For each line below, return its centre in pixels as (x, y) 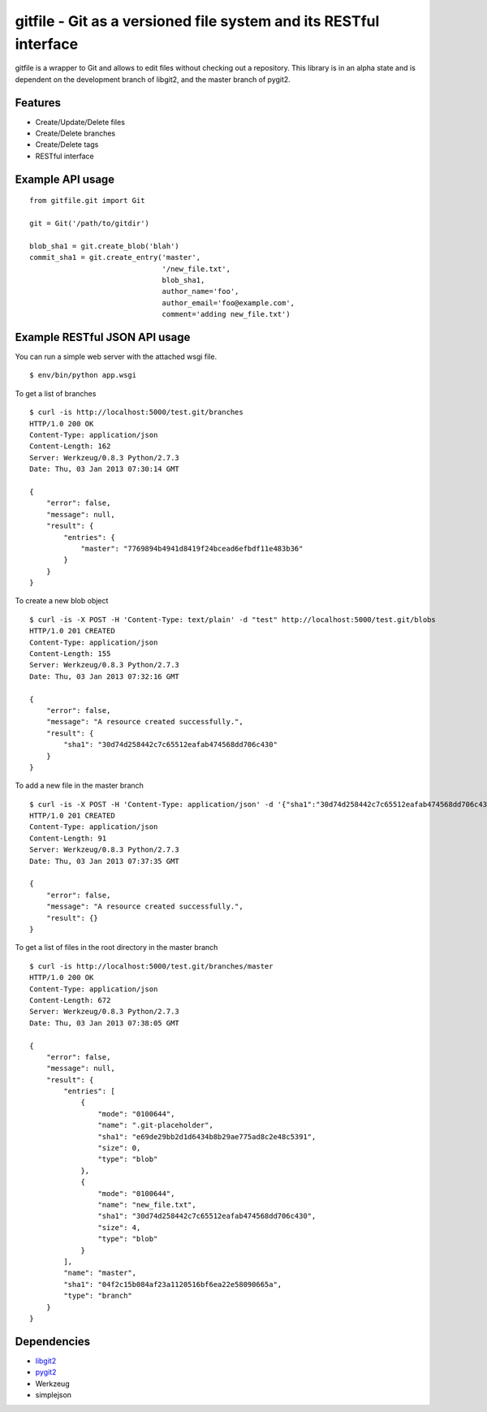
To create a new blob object (62, 601)
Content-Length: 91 (68, 838)
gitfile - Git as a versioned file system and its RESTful (197, 21)
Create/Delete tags (67, 145)
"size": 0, (119, 1148)
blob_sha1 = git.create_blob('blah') (105, 246)
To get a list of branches (56, 393)
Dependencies (53, 1341)
